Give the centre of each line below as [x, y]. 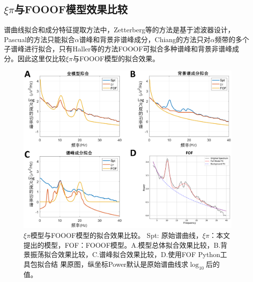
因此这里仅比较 [41, 58]
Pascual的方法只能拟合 [39, 39]
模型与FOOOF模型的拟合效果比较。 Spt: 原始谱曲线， [116, 235]
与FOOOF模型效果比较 [71, 9]
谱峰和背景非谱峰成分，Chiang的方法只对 [145, 39]
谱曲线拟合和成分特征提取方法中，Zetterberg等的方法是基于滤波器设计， [119, 30]
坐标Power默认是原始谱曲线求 [141, 264]
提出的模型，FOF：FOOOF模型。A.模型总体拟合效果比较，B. [122, 245]
